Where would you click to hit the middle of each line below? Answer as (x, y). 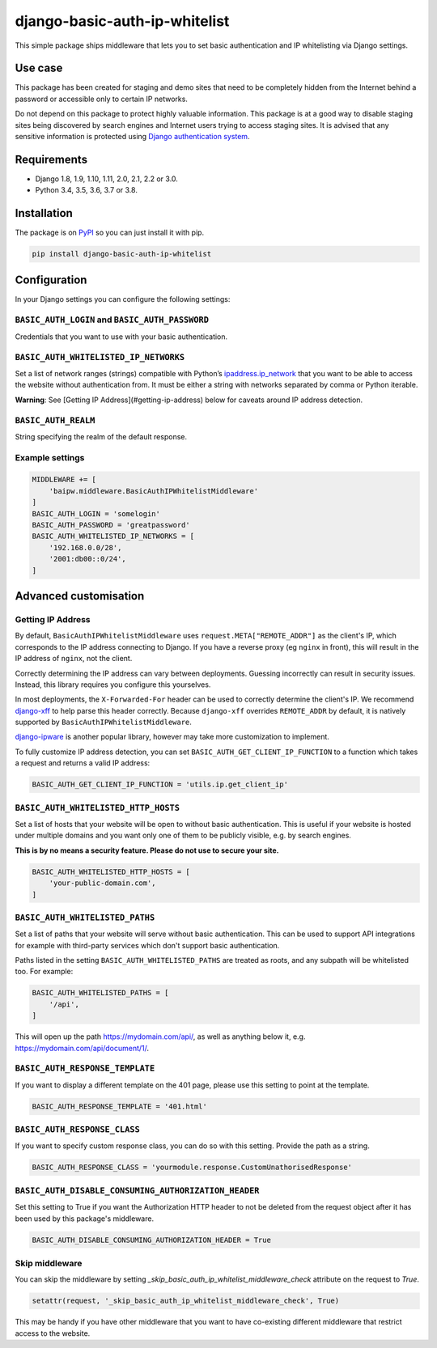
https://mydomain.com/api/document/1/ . (82, 1048)
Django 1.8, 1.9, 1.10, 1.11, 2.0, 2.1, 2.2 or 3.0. (106, 179)
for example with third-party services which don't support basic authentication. (147, 945)
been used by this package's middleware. (84, 1219)
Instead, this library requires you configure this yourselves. (113, 685)
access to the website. (53, 1333)
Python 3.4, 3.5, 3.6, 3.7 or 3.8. (86, 190)
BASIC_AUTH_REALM (55, 420)
